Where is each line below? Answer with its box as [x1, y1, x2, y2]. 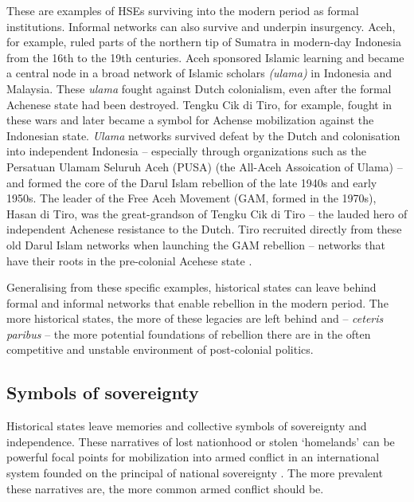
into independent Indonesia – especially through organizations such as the [6, 143, 366, 159]
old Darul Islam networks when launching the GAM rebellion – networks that [6, 236, 385, 253]
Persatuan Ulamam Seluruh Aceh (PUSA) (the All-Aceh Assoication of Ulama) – [6, 158, 403, 175]
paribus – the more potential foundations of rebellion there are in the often [6, 325, 371, 342]
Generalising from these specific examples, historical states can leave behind [6, 279, 377, 296]
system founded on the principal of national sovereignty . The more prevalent [6, 465, 383, 481]
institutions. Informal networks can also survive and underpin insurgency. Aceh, [6, 18, 396, 34]
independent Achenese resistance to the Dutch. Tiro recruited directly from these [6, 221, 402, 237]
